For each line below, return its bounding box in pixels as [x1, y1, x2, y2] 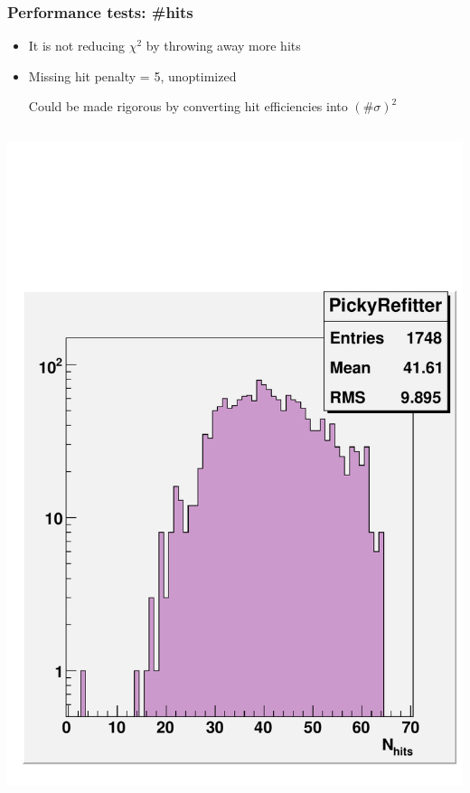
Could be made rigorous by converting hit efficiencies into [28, 97, 348, 116]
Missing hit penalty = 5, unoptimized [28, 66, 237, 85]
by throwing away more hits [146, 36, 301, 55]
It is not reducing [28, 36, 126, 55]
